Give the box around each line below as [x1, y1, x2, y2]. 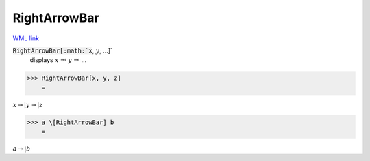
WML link [12, 34, 40, 42]
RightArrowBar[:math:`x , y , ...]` [12, 46, 112, 55]
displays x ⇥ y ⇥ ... [29, 56, 87, 64]
